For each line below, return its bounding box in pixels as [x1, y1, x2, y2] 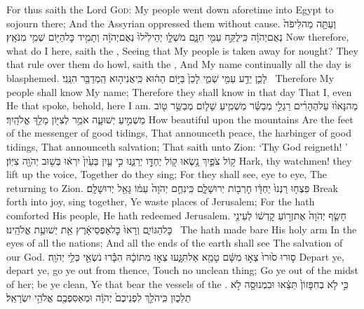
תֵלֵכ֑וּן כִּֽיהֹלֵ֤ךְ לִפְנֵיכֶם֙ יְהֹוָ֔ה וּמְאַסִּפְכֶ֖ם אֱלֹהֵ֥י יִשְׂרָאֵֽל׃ [6, 290, 191, 305]
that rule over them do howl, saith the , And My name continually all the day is [6, 57, 351, 71]
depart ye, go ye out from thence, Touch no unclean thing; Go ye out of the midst [6, 263, 358, 277]
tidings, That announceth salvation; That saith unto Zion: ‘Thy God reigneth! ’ [6, 139, 348, 153]
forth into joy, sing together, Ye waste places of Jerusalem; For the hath [6, 194, 315, 209]
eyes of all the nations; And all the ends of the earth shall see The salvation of [6, 235, 343, 250]
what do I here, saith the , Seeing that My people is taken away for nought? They [6, 43, 358, 57]
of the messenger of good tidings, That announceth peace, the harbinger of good [6, 125, 351, 140]
